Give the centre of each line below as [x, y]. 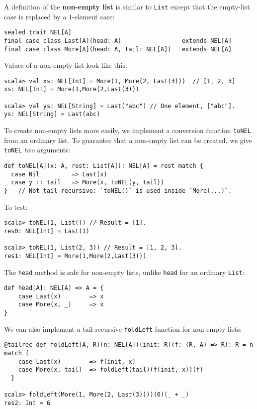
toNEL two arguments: [37, 150]
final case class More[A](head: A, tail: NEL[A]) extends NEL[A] [118, 49]
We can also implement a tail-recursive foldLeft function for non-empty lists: [123, 329]
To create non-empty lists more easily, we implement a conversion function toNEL [128, 130]
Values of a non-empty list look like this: [66, 65]
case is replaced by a [35, 16]
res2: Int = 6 [27, 403]
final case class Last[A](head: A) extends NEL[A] [118, 41]
